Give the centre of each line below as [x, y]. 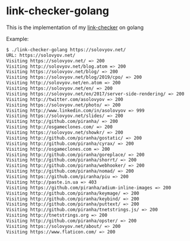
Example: [18, 39]
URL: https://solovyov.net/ [41, 55]
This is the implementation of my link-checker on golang [75, 27]
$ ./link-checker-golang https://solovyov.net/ [66, 50]
